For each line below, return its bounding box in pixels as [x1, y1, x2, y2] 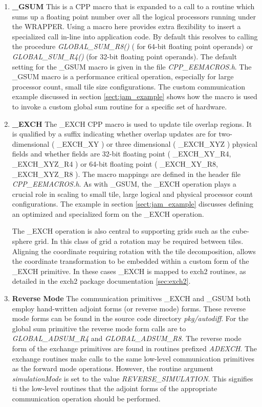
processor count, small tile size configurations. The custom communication [12, 81, 245, 92]
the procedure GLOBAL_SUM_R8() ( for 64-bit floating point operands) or [12, 41, 253, 52]
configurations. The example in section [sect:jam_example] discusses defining [12, 198, 253, 209]
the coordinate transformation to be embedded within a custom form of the [12, 256, 249, 266]
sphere [12, 236, 32, 246]
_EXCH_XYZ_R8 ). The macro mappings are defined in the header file [12, 168, 241, 179]
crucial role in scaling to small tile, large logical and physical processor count [12, 188, 253, 199]
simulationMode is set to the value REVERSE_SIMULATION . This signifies [12, 373, 253, 383]
